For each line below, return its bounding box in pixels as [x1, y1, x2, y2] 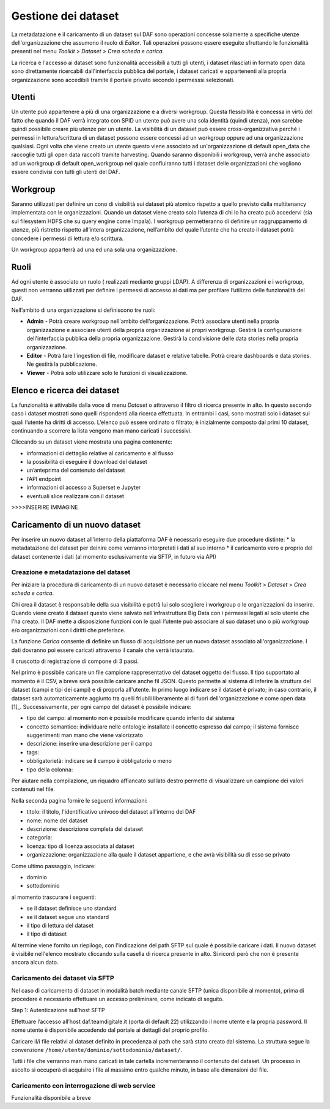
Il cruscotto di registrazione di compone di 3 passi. [11, 657, 139, 665]
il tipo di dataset [26, 930, 67, 937]
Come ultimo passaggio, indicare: [11, 862, 96, 869]
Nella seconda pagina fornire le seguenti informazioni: [11, 797, 148, 804]
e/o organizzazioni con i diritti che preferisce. [11, 626, 126, 634]
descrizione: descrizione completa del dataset [26, 825, 144, 833]
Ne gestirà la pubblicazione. [26, 360, 97, 368]
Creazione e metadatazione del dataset [11, 568, 131, 577]
